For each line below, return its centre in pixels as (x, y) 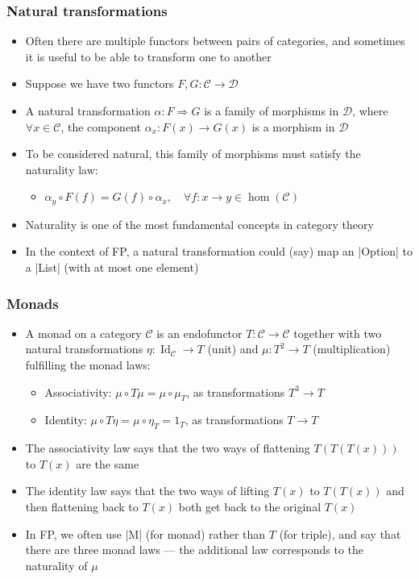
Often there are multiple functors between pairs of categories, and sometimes (215, 41)
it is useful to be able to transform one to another (148, 56)
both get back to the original (250, 506)
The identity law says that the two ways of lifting (147, 491)
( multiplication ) (352, 349)
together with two (338, 333)
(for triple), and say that (340, 533)
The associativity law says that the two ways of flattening (168, 448)
